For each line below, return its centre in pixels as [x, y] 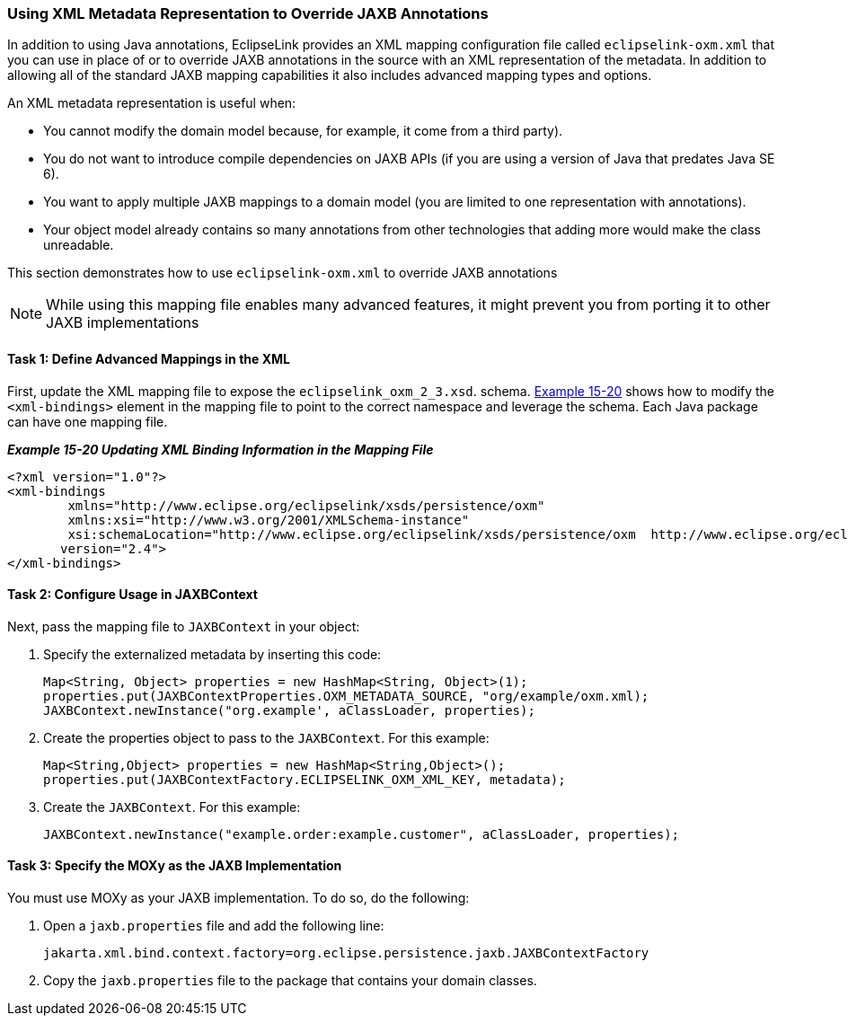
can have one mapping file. [88, 421]
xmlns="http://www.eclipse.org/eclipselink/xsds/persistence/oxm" [306, 505]
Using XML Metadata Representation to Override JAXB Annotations [248, 13]
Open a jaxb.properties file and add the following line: [214, 926]
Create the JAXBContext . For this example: [172, 807]
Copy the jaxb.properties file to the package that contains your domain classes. [290, 981]
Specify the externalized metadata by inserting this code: [212, 654]
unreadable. [79, 245]
